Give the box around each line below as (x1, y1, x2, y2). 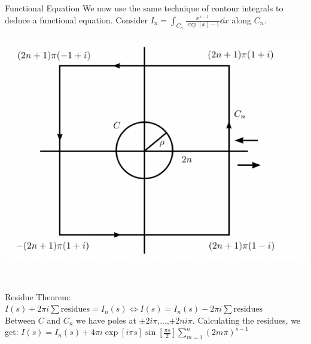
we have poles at (76, 313, 136, 326)
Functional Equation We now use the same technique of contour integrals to (5, 2, 283, 14)
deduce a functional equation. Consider (5, 13, 148, 26)
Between (5, 313, 36, 326)
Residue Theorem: (5, 290, 71, 303)
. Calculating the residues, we (192, 313, 301, 326)
